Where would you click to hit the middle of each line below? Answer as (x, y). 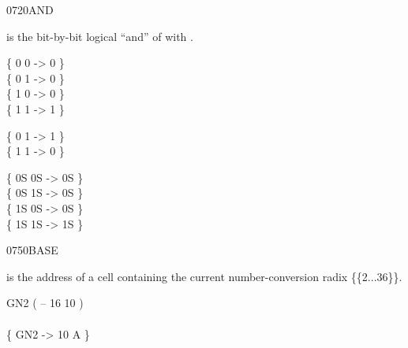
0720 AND (30, 9)
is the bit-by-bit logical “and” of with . (100, 36)
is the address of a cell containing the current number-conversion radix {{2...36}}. (204, 276)
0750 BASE (32, 250)
